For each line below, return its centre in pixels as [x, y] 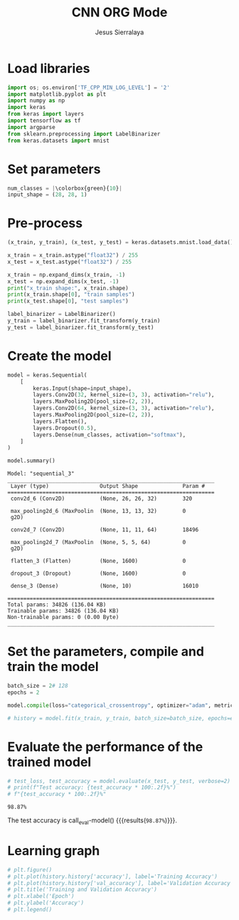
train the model [53, 667]
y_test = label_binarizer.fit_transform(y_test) [81, 327]
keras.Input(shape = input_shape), [83, 388]
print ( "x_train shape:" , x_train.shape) [68, 288]
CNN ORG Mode [119, 12]
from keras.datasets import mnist [59, 140]
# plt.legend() [30, 910]
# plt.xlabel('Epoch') [41, 896]
